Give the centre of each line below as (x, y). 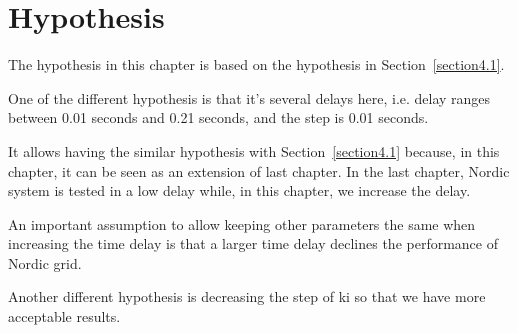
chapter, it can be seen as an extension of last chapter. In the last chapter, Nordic (259, 170)
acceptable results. (64, 316)
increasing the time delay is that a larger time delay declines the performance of (253, 243)
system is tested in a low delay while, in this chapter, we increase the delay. (239, 190)
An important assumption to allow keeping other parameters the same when (242, 223)
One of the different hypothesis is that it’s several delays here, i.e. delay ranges (249, 97)
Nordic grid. (45, 262)
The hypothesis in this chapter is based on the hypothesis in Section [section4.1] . (256, 64)
